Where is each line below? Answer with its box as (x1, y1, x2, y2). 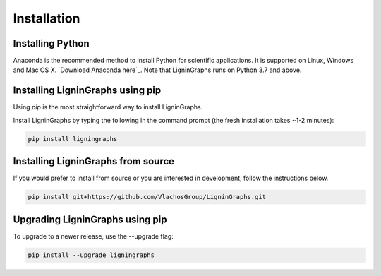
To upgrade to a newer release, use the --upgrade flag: (13, 232, 174, 240)
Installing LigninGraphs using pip (13, 85, 162, 97)
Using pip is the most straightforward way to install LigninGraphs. (13, 103, 203, 112)
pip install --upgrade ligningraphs (28, 251, 155, 259)
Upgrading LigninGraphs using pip (13, 213, 167, 225)
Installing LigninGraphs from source (13, 155, 175, 167)
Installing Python (13, 37, 90, 49)
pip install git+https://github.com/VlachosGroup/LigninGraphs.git (28, 193, 267, 201)
